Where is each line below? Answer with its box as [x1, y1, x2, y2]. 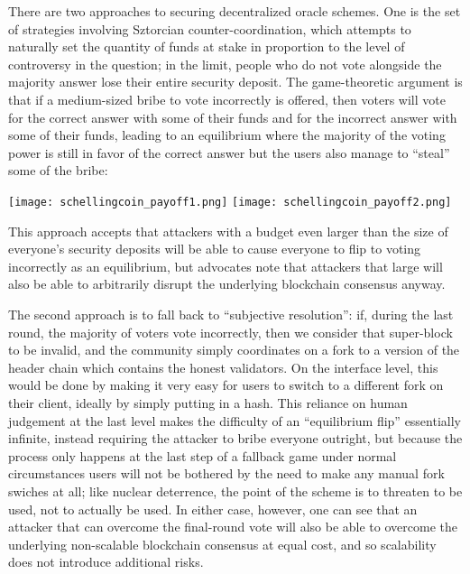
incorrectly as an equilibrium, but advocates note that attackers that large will [8, 256, 443, 275]
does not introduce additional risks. [8, 552, 204, 571]
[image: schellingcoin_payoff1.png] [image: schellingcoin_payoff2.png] [8, 195, 452, 208]
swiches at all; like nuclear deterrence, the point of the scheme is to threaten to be [8, 481, 463, 500]
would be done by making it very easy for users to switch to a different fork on [8, 375, 444, 394]
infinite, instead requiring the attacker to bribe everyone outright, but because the [8, 429, 463, 448]
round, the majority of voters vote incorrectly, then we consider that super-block [8, 322, 453, 341]
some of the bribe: [8, 161, 108, 180]
